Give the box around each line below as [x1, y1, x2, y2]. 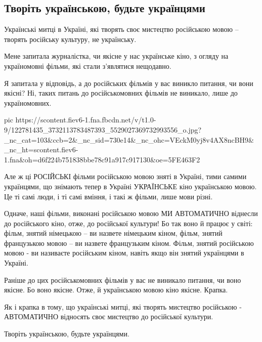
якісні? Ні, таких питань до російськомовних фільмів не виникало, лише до [4, 88, 238, 98]
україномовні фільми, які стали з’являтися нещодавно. [4, 60, 171, 71]
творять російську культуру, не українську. [4, 33, 137, 44]
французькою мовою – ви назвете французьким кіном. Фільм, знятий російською [4, 237, 254, 248]
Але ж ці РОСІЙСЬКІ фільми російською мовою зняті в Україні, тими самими [4, 171, 247, 182]
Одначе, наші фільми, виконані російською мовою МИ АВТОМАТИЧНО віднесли [4, 208, 258, 219]
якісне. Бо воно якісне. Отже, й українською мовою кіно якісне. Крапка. [4, 284, 228, 295]
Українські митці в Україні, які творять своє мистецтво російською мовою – [4, 24, 239, 34]
